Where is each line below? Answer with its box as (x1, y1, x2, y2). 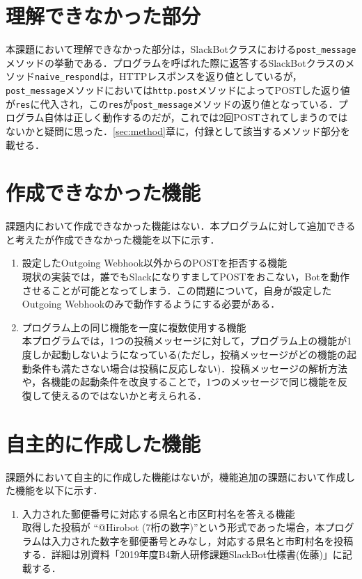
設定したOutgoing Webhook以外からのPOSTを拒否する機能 (22, 255, 288, 270)
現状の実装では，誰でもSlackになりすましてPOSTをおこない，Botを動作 (22, 269, 349, 284)
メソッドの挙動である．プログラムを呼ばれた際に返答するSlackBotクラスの (6, 55, 345, 70)
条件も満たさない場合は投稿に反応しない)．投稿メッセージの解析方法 (31, 360, 347, 375)
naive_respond (35, 72, 100, 83)
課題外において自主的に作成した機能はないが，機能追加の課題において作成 (6, 469, 346, 484)
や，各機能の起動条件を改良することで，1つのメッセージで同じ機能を (22, 374, 338, 389)
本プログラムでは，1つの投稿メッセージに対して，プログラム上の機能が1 (22, 333, 352, 348)
